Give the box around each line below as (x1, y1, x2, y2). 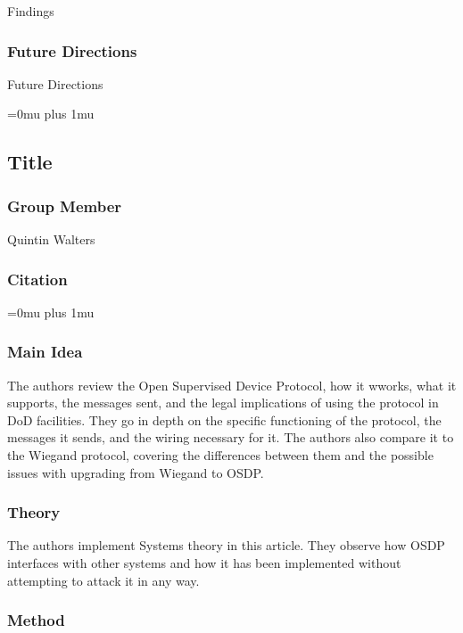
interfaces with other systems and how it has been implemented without (7, 554, 401, 571)
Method (7, 609, 65, 631)
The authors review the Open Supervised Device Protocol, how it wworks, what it (7, 375, 457, 394)
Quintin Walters (7, 230, 95, 248)
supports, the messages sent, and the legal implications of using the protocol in (7, 393, 439, 412)
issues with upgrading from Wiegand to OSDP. (7, 463, 264, 481)
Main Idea (7, 341, 83, 363)
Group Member (7, 194, 122, 217)
